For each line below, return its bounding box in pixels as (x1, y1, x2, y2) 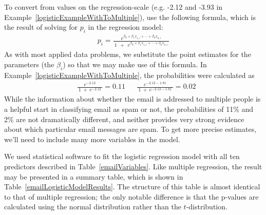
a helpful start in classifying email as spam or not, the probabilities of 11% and (4, 103, 254, 114)
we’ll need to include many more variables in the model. (4, 133, 180, 144)
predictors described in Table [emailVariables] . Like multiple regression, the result (4, 161, 262, 171)
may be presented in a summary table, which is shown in (4, 171, 183, 182)
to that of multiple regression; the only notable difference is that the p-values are (4, 191, 259, 202)
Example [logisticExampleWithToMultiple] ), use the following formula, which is (4, 11, 256, 22)
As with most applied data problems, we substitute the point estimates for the (4, 49, 251, 60)
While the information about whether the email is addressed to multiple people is (4, 93, 261, 104)
